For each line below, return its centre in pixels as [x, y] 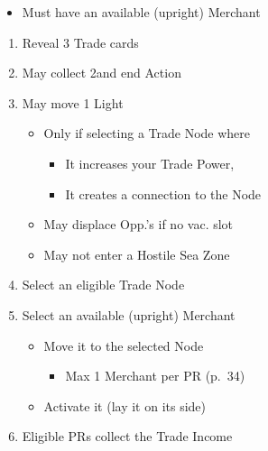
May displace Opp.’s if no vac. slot [139, 224]
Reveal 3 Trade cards [80, 42]
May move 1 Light [73, 102]
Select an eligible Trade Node [103, 285]
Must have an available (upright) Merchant [141, 12]
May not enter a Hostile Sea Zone [137, 254]
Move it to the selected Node [124, 345]
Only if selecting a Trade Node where [147, 133]
